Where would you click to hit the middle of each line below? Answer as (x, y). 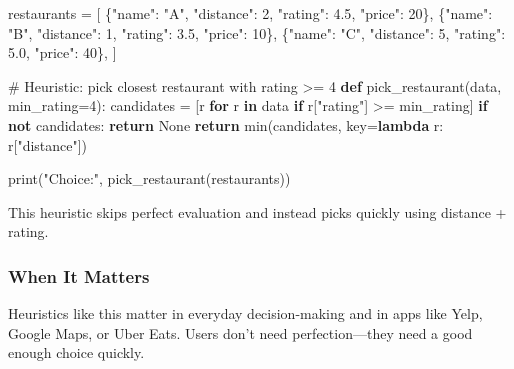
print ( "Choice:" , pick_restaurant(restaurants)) (149, 178)
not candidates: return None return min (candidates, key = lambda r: (226, 124)
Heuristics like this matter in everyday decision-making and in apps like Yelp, (245, 313)
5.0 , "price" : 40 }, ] (62, 52)
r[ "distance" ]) (48, 144)
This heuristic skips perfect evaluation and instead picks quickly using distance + (257, 211)
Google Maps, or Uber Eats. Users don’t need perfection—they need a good (240, 332)
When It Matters (79, 275)
